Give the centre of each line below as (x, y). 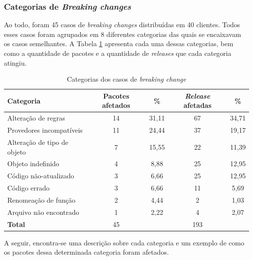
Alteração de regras (36, 118)
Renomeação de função (41, 199)
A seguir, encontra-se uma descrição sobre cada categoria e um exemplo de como (124, 242)
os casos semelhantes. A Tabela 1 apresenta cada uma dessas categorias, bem (119, 43)
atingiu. (15, 62)
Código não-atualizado (41, 176)
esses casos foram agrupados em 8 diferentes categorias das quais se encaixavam (123, 34)
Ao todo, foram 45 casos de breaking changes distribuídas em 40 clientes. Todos (122, 25)
